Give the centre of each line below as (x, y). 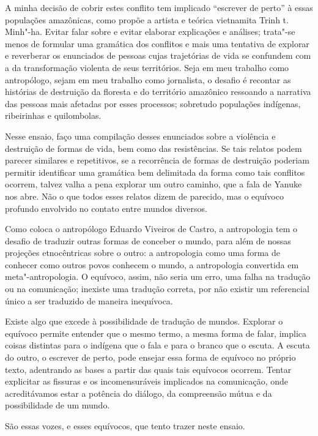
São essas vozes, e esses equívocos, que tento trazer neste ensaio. (125, 426)
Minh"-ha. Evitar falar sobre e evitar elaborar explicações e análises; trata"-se (150, 32)
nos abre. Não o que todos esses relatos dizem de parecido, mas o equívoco (144, 196)
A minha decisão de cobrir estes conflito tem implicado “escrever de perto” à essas (159, 7)
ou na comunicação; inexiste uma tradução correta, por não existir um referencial (157, 289)
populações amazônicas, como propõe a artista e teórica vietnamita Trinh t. (147, 19)
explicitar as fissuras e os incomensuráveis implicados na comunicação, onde (147, 381)
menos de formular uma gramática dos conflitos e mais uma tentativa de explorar (157, 43)
